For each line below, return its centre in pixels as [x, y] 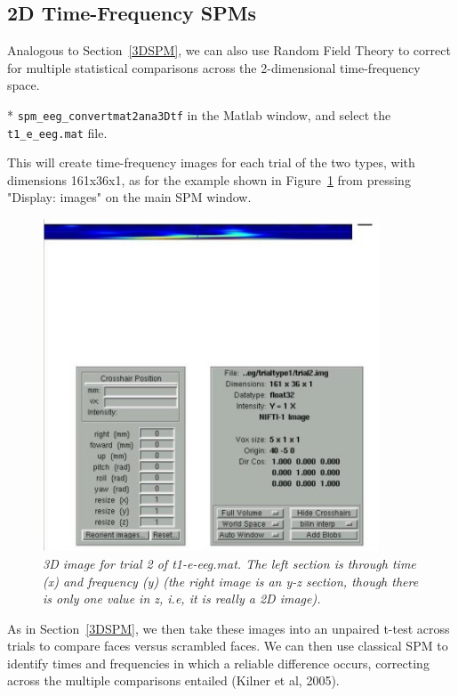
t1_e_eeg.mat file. [57, 132]
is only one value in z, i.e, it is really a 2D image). [182, 599]
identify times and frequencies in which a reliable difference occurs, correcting [218, 663]
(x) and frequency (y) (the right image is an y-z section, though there [231, 581]
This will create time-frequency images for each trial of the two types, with [211, 162]
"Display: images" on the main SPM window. [129, 197]
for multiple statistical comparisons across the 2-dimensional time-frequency [214, 67]
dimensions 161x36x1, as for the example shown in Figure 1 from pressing [209, 179]
